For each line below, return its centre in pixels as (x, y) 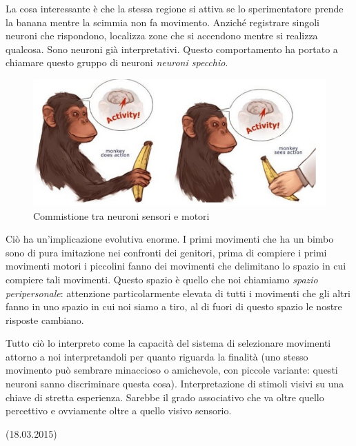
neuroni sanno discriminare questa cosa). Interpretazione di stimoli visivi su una (175, 384)
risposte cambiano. (45, 320)
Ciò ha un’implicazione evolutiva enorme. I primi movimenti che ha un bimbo (170, 239)
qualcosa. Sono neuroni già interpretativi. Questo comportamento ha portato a (172, 49)
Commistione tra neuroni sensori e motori (121, 215)
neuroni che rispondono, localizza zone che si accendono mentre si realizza (162, 36)
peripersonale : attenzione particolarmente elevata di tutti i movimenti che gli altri (178, 293)
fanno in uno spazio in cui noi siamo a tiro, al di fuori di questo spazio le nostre (174, 306)
